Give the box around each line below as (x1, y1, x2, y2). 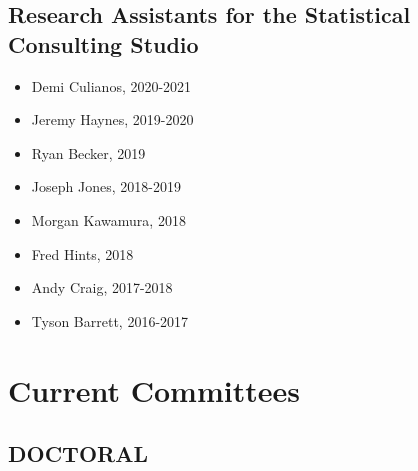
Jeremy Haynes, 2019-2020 (31, 109, 194, 130)
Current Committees (8, 369, 300, 410)
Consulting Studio (8, 28, 199, 59)
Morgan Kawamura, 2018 (31, 209, 186, 230)
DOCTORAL (8, 438, 148, 469)
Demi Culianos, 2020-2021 (31, 75, 192, 96)
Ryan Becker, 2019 (31, 142, 146, 163)
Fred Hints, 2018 (31, 243, 134, 264)
